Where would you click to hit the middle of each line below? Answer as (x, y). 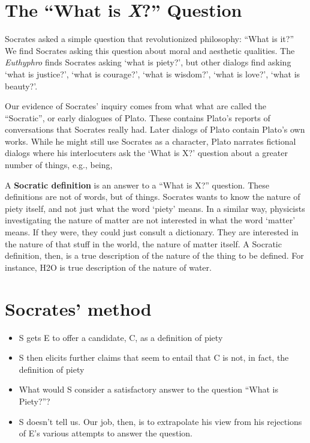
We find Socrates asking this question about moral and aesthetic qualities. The (150, 50)
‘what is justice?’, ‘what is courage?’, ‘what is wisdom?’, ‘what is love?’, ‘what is (153, 74)
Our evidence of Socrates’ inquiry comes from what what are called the (136, 106)
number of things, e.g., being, (59, 165)
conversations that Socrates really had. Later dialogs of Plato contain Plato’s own (155, 129)
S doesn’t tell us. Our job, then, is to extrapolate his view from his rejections (160, 421)
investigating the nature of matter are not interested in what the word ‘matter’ (150, 220)
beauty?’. (21, 86)
